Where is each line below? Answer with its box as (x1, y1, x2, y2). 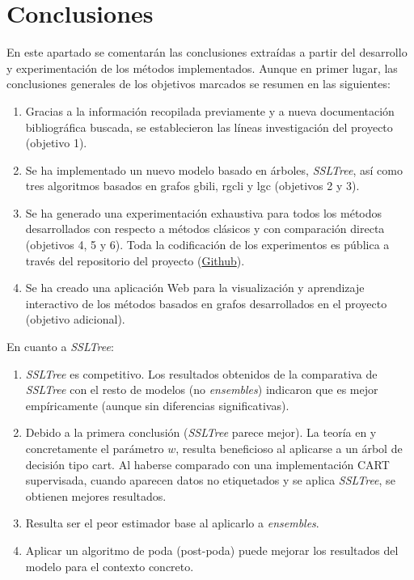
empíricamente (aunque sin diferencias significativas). (25, 396, 289, 413)
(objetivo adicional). (25, 311, 125, 328)
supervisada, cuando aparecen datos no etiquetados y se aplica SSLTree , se (25, 472, 395, 489)
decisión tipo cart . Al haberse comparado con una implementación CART (25, 455, 390, 472)
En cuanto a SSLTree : (6, 338, 114, 355)
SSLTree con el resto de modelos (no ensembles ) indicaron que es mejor (25, 381, 378, 398)
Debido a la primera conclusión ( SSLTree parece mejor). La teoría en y (25, 424, 377, 441)
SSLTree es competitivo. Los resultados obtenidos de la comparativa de (25, 365, 378, 382)
